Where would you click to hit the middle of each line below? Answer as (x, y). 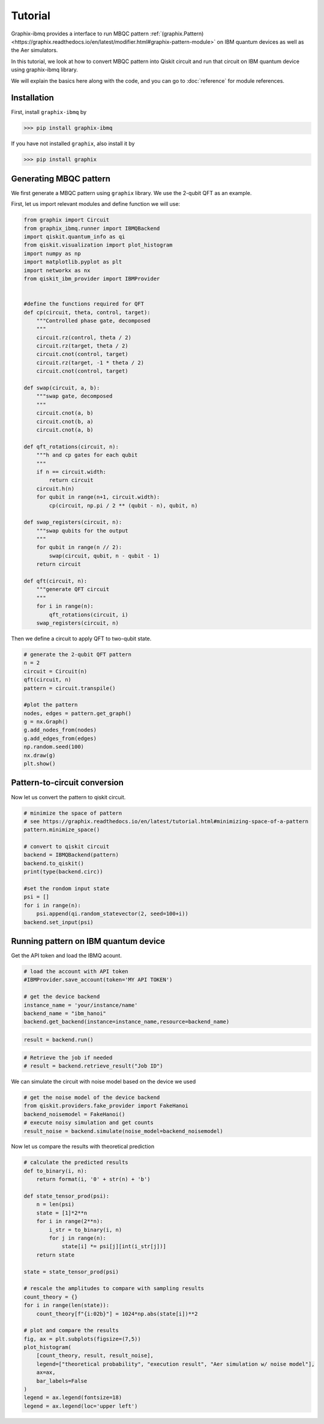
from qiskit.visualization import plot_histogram (98, 245)
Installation (32, 98)
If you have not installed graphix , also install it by (73, 143)
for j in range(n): (77, 1238)
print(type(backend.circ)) (63, 872)
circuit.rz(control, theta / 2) (84, 337)
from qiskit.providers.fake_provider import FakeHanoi (106, 1106)
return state (55, 1255)
